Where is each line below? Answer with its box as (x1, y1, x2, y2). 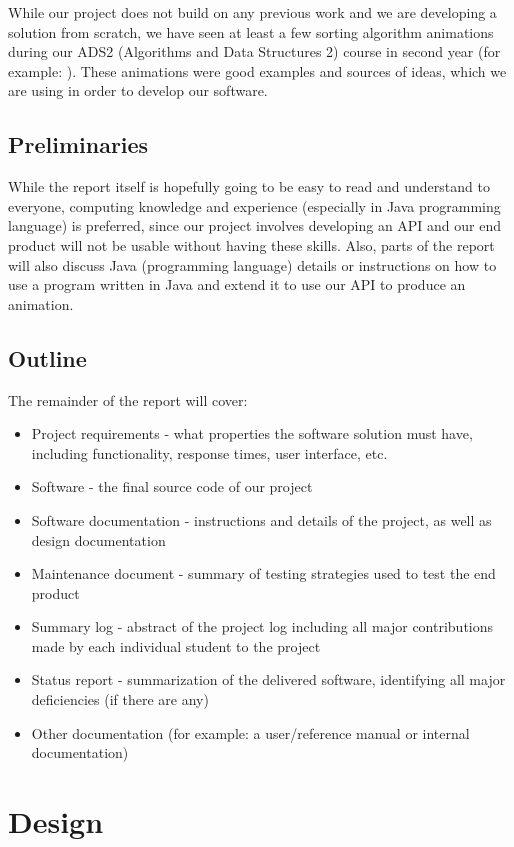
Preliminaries (8, 129, 149, 160)
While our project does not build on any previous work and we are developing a (8, 2, 497, 22)
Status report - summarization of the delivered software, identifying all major (31, 669, 506, 690)
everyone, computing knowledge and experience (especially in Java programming (8, 195, 501, 216)
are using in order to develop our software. (8, 80, 268, 101)
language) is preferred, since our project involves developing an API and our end (8, 215, 502, 236)
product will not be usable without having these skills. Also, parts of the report (8, 234, 495, 255)
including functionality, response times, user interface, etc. (31, 442, 388, 463)
